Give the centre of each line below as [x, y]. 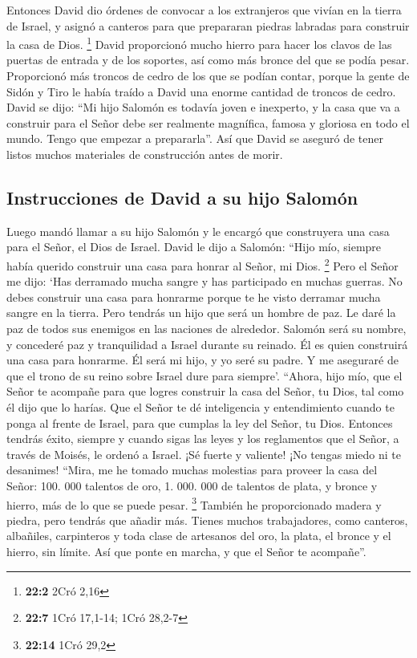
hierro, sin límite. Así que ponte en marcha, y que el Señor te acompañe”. [186, 551]
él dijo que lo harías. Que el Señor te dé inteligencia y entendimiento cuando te [200, 406]
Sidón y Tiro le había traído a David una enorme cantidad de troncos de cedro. [201, 91]
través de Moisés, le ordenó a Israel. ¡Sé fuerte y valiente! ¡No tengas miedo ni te [204, 454]
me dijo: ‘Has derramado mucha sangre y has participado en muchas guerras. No [204, 281]
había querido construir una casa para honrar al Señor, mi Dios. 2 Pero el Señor [202, 264]
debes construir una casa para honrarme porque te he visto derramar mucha [194, 297]
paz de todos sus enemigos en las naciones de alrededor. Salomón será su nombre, [206, 329]
